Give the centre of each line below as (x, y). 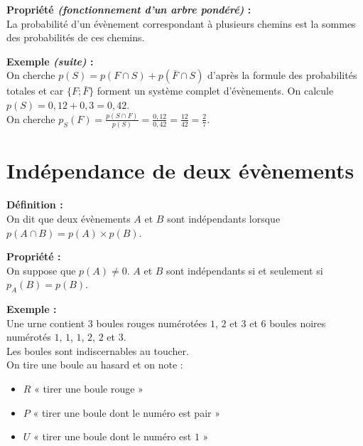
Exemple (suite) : (50, 61)
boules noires (298, 323)
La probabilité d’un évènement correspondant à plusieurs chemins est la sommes (181, 23)
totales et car (35, 91)
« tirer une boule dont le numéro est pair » (126, 412)
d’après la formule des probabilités (282, 75)
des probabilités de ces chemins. (76, 37)
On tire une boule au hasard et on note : (95, 365)
